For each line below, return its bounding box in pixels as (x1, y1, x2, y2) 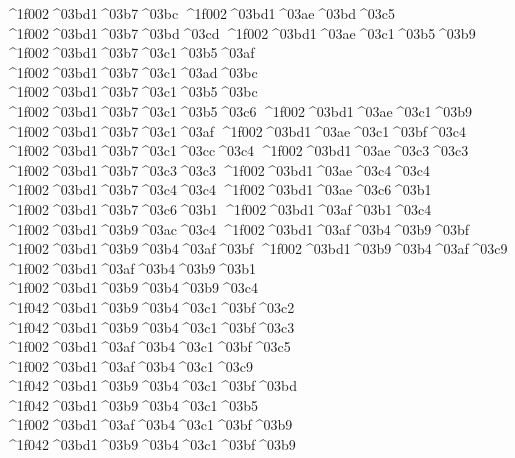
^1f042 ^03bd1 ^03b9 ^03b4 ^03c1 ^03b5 (5, 394, 259, 415)
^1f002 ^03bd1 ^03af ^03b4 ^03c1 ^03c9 (5, 355, 253, 376)
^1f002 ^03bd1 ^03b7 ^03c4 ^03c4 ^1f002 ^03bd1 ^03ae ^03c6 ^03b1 (5, 179, 432, 200)
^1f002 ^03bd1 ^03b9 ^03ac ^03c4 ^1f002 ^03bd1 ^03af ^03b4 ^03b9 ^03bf (5, 218, 470, 239)
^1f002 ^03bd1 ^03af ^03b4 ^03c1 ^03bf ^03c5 (5, 336, 291, 357)
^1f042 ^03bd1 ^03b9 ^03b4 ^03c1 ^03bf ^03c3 (5, 316, 295, 337)
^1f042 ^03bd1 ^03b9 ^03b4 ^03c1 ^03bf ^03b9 (5, 434, 296, 455)
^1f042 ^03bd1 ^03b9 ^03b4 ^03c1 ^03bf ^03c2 (5, 296, 295, 317)
